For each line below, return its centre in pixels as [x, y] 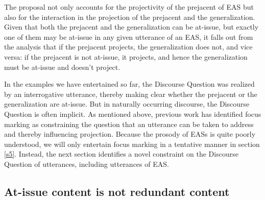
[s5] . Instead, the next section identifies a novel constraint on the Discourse [121, 154]
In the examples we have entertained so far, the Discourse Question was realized [129, 84]
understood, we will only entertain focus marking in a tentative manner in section [132, 144]
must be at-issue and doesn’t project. [62, 67]
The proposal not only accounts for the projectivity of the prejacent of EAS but [129, 7]
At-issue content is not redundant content [117, 191]
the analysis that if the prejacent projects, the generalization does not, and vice [128, 47]
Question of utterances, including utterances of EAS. [87, 164]
